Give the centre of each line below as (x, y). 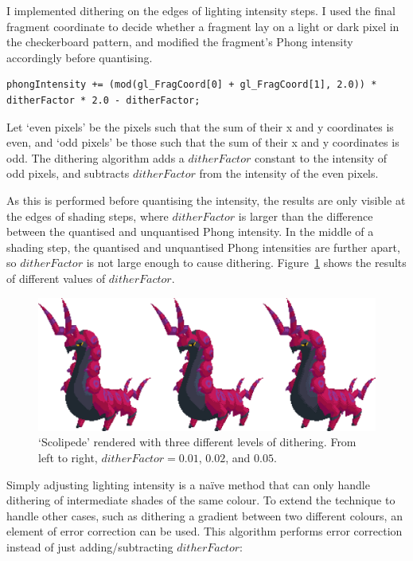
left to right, (68, 457)
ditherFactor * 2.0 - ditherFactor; (103, 100)
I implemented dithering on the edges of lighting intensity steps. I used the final (201, 10)
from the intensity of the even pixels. (289, 173)
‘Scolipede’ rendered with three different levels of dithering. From (197, 442)
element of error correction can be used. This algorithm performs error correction (205, 531)
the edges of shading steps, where (88, 216)
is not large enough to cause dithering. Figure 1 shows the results (246, 263)
